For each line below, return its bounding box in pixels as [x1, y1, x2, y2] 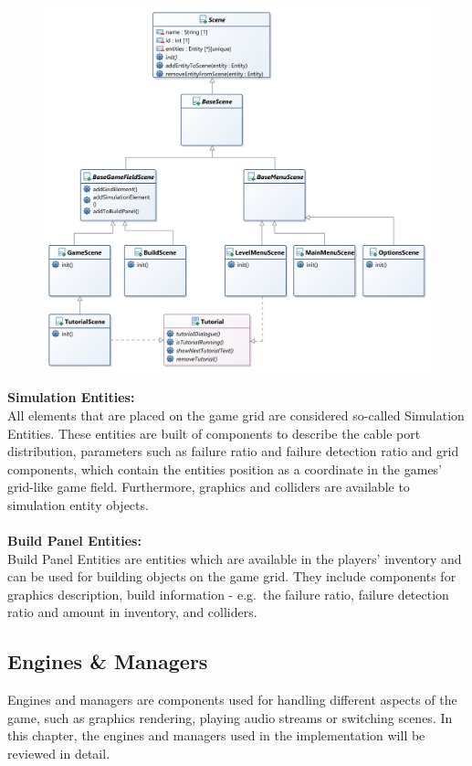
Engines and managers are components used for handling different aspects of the [7, 690, 457, 709]
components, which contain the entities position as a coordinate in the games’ [7, 459, 443, 478]
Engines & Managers [7, 647, 208, 676]
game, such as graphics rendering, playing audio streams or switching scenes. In [7, 707, 453, 727]
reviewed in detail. [7, 744, 110, 763]
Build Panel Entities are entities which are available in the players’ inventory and [7, 548, 462, 568]
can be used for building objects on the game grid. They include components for [7, 567, 456, 586]
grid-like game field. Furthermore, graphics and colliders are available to [7, 477, 410, 496]
